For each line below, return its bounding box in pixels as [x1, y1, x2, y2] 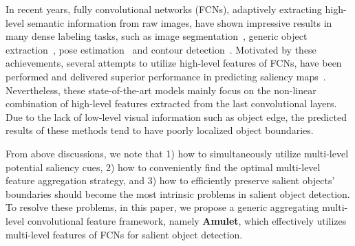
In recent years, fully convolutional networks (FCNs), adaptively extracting [6, 2, 322, 16]
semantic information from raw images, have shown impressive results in [27, 15, 332, 30]
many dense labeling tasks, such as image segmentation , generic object [6, 29, 308, 43]
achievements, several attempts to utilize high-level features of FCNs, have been [6, 56, 342, 70]
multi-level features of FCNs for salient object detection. [6, 227, 243, 241]
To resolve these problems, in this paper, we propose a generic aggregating [6, 200, 319, 214]
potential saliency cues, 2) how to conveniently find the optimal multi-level [6, 159, 321, 174]
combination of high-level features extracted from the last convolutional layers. [6, 96, 337, 111]
